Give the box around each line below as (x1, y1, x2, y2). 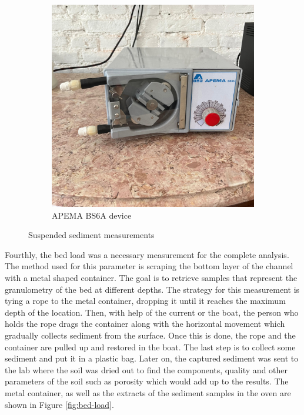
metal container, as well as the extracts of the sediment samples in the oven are (5, 386, 291, 399)
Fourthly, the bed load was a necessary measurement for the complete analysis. (5, 248, 289, 260)
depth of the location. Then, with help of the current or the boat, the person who (5, 306, 299, 318)
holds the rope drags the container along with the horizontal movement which (5, 317, 285, 330)
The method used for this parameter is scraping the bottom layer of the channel (5, 260, 293, 272)
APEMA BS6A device (52, 209, 132, 221)
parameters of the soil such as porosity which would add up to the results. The (5, 375, 289, 387)
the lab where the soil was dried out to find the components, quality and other (5, 363, 288, 376)
